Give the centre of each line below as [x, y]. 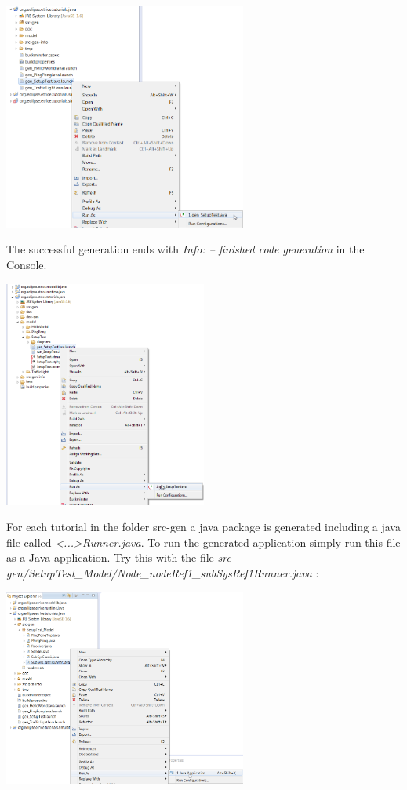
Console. [27, 264]
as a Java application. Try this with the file [110, 557]
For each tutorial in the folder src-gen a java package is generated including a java [203, 527]
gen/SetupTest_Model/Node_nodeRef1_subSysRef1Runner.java [159, 573]
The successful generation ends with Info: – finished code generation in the [185, 249]
